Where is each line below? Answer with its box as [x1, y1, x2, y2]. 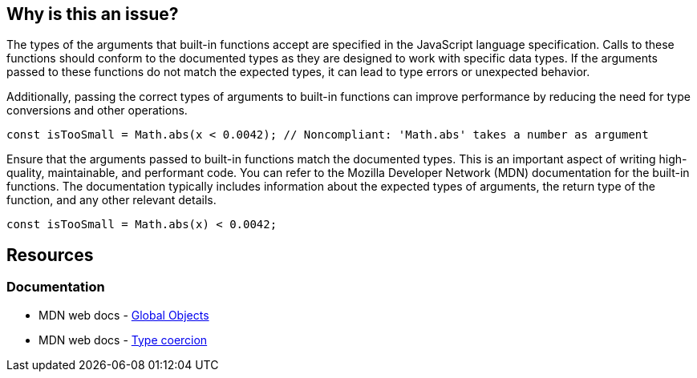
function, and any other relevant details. [6, 193, 217, 207]
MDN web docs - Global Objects [38, 308, 209, 322]
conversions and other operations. [6, 103, 188, 118]
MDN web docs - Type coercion [38, 332, 208, 347]
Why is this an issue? [6, 4, 179, 24]
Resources [6, 244, 94, 265]
